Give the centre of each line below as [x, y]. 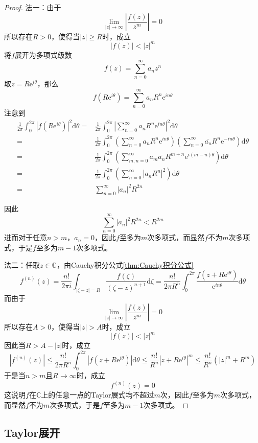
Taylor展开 [32, 432]
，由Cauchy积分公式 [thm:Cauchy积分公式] [125, 264]
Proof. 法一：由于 [33, 7]
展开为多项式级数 [43, 54]
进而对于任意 [26, 237]
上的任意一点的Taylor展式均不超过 [98, 395]
